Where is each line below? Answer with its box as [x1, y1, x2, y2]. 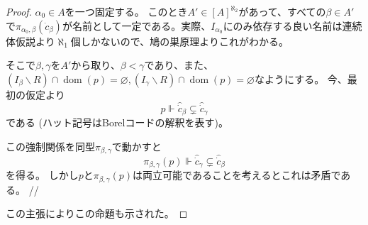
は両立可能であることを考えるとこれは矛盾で [133, 168, 341, 182]
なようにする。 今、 [255, 71, 347, 86]
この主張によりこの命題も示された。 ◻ [6, 206, 188, 221]
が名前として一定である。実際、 [62, 18, 211, 33]
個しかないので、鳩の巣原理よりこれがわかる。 [70, 33, 289, 48]
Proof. [6, 4, 32, 18]
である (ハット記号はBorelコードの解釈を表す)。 [6, 115, 228, 130]
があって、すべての [238, 4, 326, 18]
